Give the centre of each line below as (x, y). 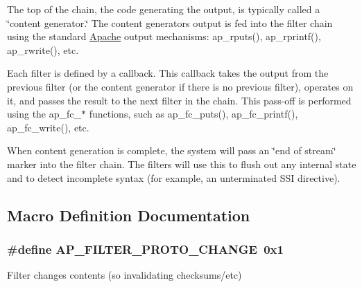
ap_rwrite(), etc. (43, 49)
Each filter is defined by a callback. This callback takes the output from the (168, 73)
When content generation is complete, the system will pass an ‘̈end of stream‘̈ (172, 150)
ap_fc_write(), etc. (48, 127)
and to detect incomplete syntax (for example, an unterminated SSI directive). (174, 177)
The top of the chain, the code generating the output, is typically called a (164, 9)
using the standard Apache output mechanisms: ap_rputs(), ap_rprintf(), (164, 36)
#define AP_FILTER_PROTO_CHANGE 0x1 (145, 249)
